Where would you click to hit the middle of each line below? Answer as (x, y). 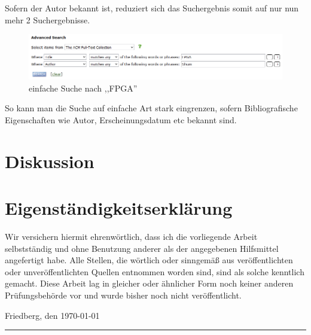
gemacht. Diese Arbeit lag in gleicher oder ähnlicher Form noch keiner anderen (149, 283)
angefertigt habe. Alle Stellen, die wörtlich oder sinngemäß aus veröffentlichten (149, 260)
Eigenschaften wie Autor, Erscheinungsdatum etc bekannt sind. (121, 119)
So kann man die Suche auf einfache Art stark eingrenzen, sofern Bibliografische (151, 108)
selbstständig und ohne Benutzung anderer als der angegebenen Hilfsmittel (142, 248)
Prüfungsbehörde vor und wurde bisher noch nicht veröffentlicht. (123, 295)
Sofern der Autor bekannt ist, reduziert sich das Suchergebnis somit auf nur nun (152, 8)
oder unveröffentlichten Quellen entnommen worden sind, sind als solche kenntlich (155, 271)
